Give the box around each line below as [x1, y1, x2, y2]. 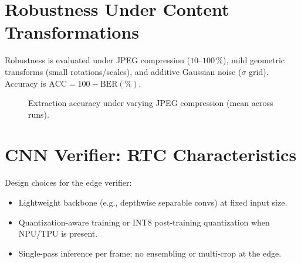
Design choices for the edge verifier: [5, 176, 132, 189]
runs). [28, 108, 49, 120]
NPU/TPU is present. [18, 227, 98, 240]
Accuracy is [5, 77, 46, 89]
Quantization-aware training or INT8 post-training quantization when [18, 216, 270, 228]
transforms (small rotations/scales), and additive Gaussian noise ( [5, 65, 242, 77]
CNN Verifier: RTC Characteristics [5, 142, 297, 166]
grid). [249, 65, 269, 77]
